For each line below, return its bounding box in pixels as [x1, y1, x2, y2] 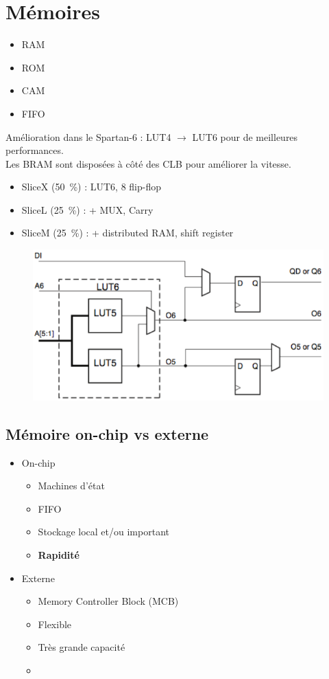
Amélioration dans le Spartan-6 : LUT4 [5, 129, 171, 144]
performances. [5, 143, 64, 157]
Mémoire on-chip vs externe [5, 423, 209, 444]
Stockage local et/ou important [38, 524, 169, 539]
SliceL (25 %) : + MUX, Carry [21, 202, 154, 216]
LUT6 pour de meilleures [192, 129, 298, 144]
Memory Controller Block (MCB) [38, 594, 179, 608]
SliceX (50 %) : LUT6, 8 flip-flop [21, 179, 161, 194]
